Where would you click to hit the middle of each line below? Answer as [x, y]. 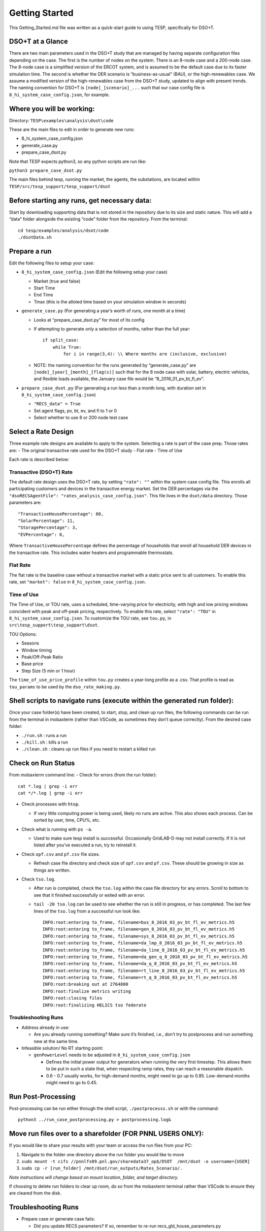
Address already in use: [46, 1027]
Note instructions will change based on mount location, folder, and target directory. [94, 1177]
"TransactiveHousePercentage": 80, [61, 514]
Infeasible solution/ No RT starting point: [62, 1048]
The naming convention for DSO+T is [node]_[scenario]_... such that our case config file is [107, 88]
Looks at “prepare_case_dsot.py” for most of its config [89, 320]
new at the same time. [56, 1041]
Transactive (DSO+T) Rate [41, 472]
